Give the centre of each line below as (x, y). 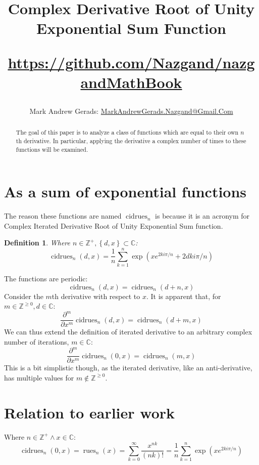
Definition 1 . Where (37, 243)
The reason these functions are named (63, 216)
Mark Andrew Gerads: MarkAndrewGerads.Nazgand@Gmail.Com (131, 111)
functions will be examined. (52, 149)
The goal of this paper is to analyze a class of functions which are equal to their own (127, 132)
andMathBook (131, 82)
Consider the (24, 296)
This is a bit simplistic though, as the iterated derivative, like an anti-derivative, (128, 368)
